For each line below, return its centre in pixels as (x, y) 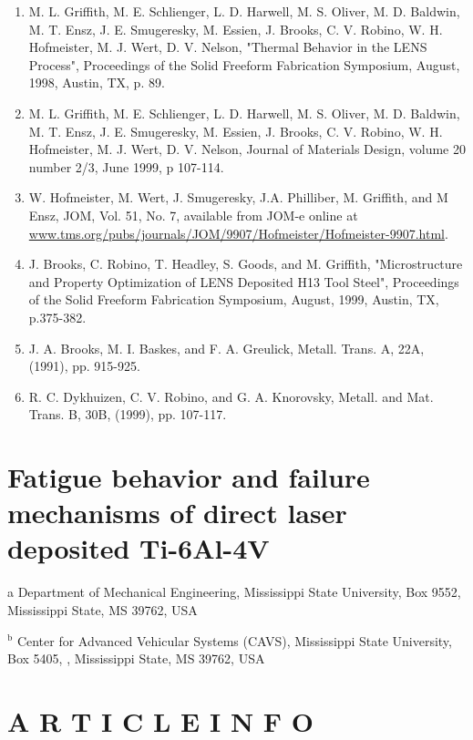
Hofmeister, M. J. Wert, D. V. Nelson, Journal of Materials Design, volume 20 (247, 149)
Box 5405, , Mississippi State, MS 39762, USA (136, 658)
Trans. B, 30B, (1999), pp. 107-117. (128, 414)
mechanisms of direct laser (177, 513)
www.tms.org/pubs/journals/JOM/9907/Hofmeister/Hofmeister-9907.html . (238, 233)
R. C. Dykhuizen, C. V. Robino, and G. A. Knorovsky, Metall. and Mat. (231, 396)
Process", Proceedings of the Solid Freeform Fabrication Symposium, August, (244, 64)
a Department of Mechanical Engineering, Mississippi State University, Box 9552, (234, 592)
